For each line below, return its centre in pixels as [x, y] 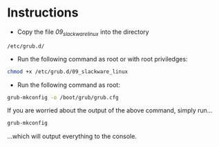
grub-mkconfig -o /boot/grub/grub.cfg [63, 97]
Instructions [43, 13]
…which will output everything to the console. [72, 137]
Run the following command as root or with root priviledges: [102, 59]
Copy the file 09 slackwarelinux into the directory [83, 32]
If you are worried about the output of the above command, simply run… [110, 110]
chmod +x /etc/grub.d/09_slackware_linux [68, 71]
